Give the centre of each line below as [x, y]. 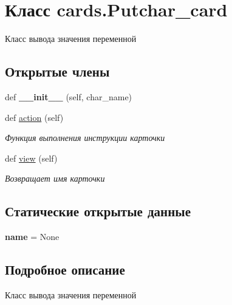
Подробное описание [65, 269]
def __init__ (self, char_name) [69, 96]
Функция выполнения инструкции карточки [85, 138]
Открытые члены [57, 71]
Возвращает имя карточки [55, 178]
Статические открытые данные [98, 211]
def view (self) [31, 158]
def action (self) [34, 117]
